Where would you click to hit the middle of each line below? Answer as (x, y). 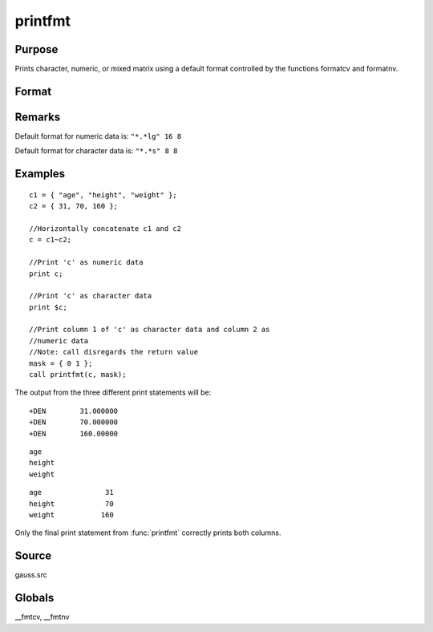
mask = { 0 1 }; (61, 363)
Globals (34, 598)
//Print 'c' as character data (91, 296)
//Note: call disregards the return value (114, 352)
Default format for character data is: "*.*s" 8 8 (96, 151)
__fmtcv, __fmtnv (42, 617)
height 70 (71, 504)
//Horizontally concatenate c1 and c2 (105, 228)
